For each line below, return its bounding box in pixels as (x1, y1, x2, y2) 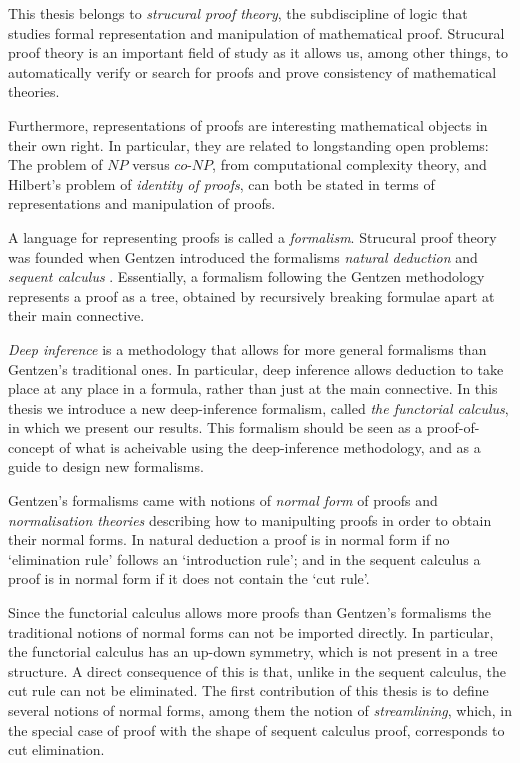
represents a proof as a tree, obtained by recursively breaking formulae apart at (8, 285, 495, 306)
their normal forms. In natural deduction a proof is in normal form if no (8, 529, 450, 550)
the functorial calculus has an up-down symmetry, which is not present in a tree (8, 641, 498, 662)
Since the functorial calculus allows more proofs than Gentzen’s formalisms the (8, 602, 491, 623)
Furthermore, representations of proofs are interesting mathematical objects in (8, 114, 488, 135)
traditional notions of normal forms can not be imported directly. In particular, (8, 621, 494, 642)
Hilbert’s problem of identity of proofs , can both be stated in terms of (8, 173, 435, 194)
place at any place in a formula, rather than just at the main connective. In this (8, 378, 498, 399)
